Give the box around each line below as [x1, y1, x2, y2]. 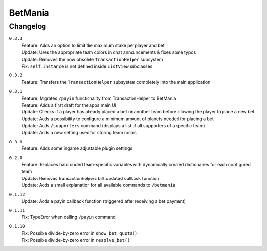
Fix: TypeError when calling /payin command [21, 214, 116, 220]
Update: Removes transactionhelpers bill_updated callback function [21, 175, 159, 181]
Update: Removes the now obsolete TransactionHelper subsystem [21, 56, 163, 62]
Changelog [9, 22, 46, 31]
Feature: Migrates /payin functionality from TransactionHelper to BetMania [21, 95, 176, 101]
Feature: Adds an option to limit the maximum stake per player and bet [21, 42, 165, 48]
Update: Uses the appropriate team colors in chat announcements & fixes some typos [21, 49, 196, 55]
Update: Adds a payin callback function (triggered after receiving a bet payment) [21, 198, 186, 204]
